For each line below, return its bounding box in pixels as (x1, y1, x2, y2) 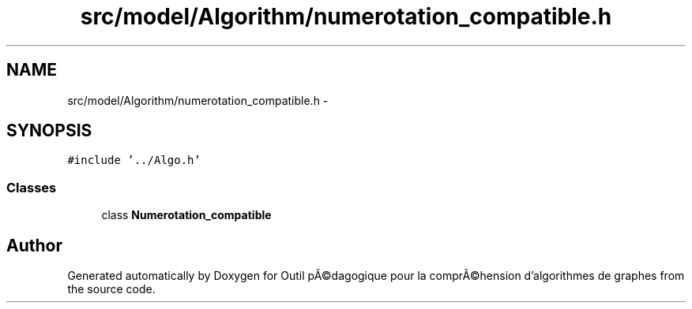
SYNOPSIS (6, 121, 92, 141)
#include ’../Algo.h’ (67, 154, 201, 167)
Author (6, 235, 62, 255)
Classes (6, 179, 57, 195)
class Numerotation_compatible (101, 208, 272, 222)
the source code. (67, 282, 156, 296)
